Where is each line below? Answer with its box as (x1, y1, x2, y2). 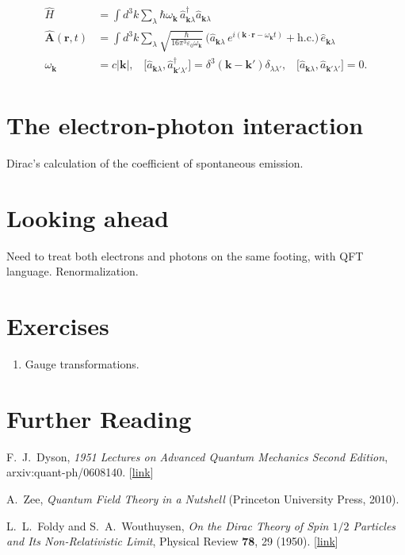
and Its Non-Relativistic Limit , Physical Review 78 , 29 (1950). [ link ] (6, 533, 338, 549)
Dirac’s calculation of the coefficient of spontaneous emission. (6, 154, 304, 171)
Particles (353, 517, 396, 534)
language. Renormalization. (6, 263, 139, 279)
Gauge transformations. (25, 356, 139, 372)
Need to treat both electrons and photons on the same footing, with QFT (6, 247, 364, 264)
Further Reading (6, 402, 192, 434)
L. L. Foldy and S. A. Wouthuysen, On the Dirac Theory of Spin (6, 517, 329, 534)
